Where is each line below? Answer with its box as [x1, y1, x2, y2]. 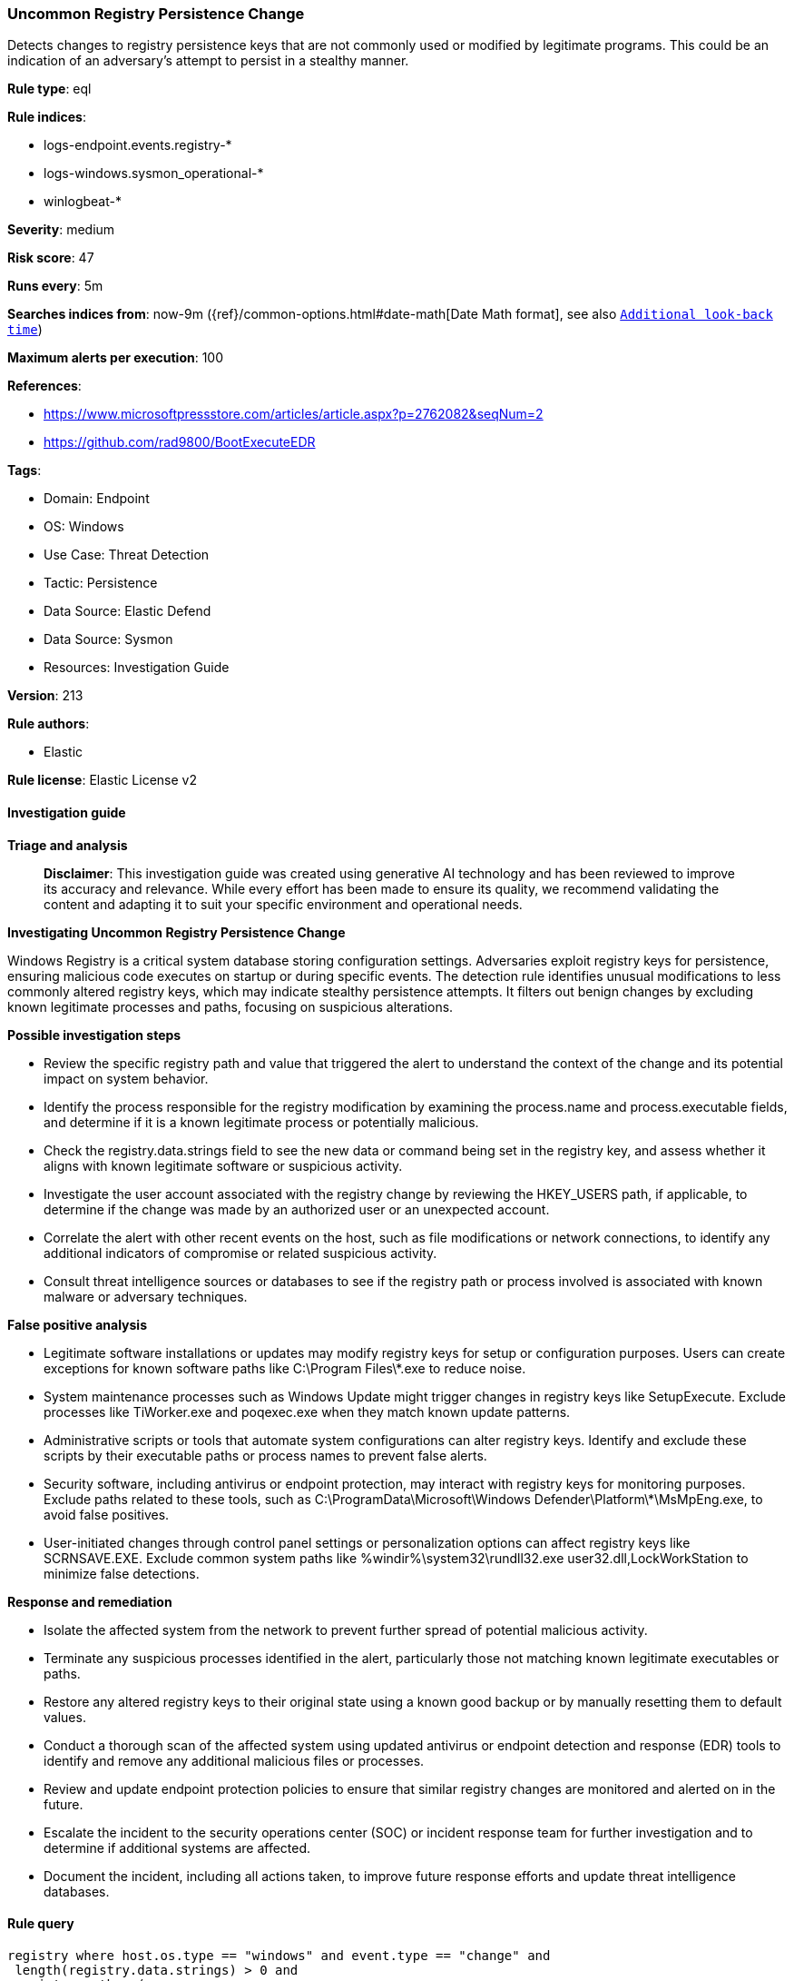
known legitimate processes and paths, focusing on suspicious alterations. [7, 998, 454, 1015]
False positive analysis [7, 1316, 147, 1332]
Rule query [7, 1916, 74, 1932]
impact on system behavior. [44, 1070, 209, 1086]
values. [44, 1709, 86, 1725]
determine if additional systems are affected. [44, 1839, 311, 1856]
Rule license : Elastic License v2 [7, 772, 197, 788]
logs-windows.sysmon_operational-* [44, 165, 264, 182]
